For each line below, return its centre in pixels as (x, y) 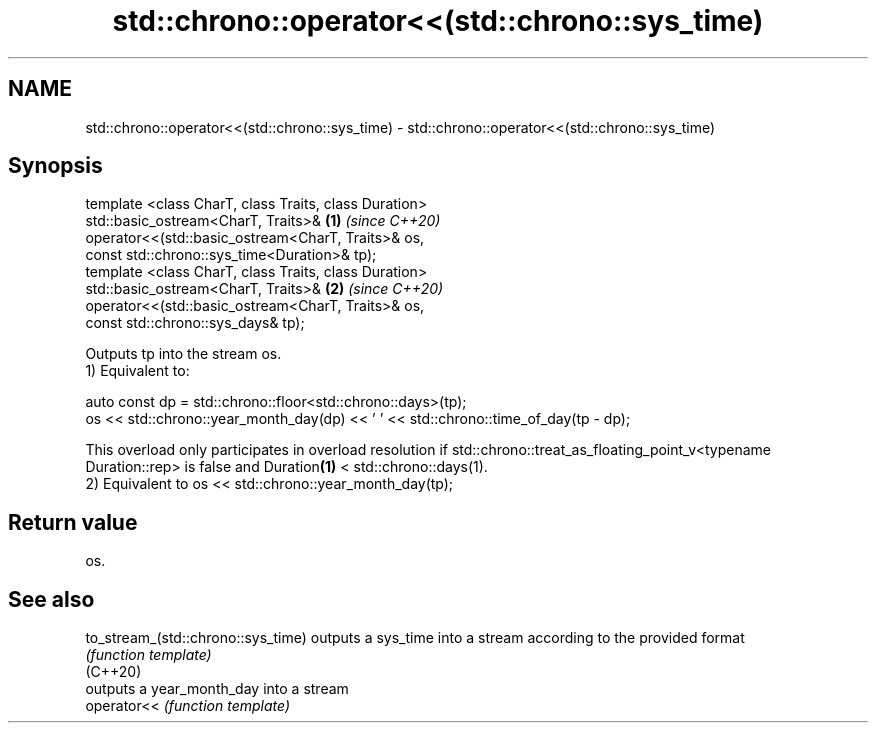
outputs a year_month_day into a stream (217, 689)
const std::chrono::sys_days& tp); (195, 323)
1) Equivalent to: (137, 371)
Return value (73, 522)
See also (51, 599)
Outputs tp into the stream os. (183, 354)
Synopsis (55, 166)
